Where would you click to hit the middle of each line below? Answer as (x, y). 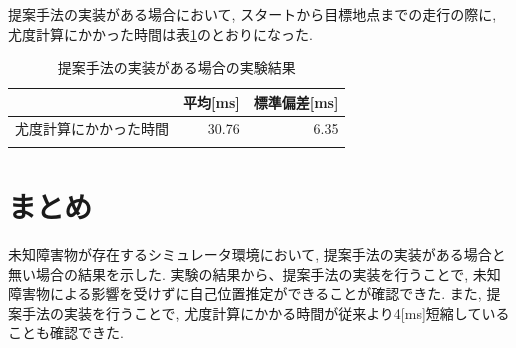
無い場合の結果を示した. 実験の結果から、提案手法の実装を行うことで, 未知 (254, 273)
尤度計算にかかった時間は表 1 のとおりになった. (160, 33)
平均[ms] (211, 101)
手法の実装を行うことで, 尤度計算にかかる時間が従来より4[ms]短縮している (265, 312)
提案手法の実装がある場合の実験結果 (176, 67)
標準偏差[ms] (296, 101)
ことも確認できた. (66, 332)
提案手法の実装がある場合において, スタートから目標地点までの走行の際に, (252, 14)
